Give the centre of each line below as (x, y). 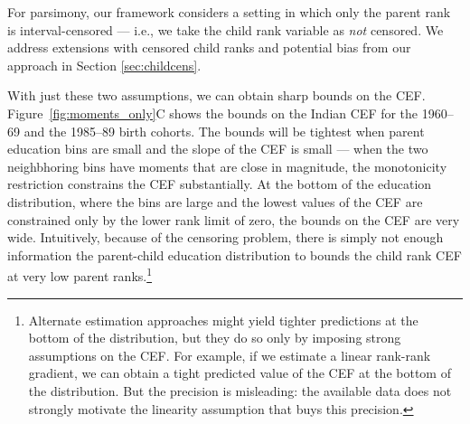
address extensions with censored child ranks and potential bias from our (209, 47)
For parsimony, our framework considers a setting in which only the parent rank (229, 12)
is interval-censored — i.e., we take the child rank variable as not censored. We (226, 29)
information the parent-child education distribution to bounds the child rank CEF (235, 254)
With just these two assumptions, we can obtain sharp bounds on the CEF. (216, 95)
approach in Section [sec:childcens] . (104, 65)
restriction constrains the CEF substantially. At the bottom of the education (220, 184)
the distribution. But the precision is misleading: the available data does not (240, 390)
